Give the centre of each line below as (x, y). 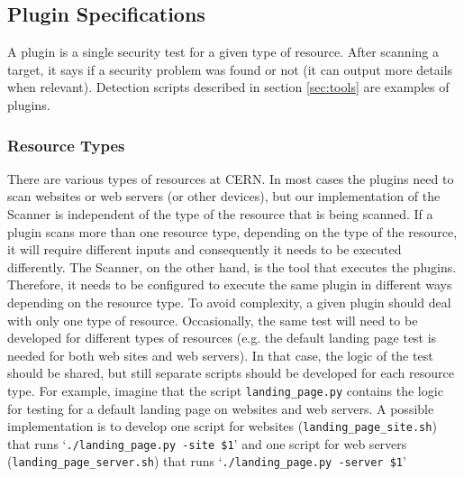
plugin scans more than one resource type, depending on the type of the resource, (232, 231)
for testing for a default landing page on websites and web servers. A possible (221, 408)
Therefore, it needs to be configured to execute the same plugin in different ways (230, 284)
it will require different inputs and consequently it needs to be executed (205, 249)
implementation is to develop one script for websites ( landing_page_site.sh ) (222, 426)
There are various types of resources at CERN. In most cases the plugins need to (231, 178)
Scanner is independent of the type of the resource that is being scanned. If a (220, 213)
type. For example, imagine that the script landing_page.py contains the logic (225, 390)
